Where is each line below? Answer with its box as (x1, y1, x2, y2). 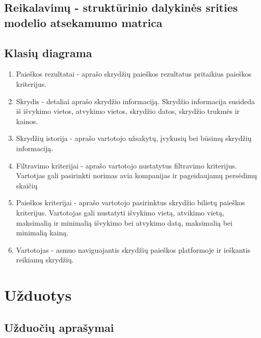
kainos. (16, 115, 38, 126)
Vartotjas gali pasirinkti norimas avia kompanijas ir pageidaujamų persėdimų (16, 170, 257, 181)
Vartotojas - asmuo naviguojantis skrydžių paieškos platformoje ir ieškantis (16, 244, 251, 255)
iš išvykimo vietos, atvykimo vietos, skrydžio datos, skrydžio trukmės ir (16, 106, 240, 116)
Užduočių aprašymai (4, 319, 114, 335)
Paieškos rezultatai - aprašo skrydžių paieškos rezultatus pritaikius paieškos (16, 68, 252, 79)
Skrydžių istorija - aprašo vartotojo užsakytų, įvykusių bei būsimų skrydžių (16, 133, 252, 143)
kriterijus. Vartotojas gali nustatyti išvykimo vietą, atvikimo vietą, (16, 207, 224, 218)
